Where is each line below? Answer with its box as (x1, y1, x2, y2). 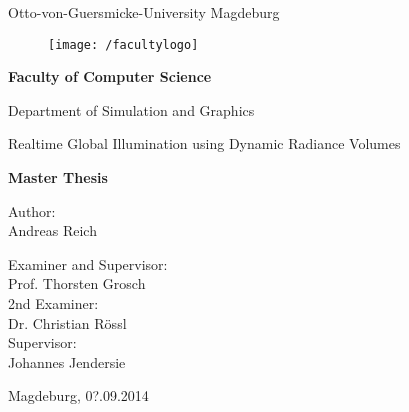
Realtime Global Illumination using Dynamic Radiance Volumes (8, 133, 401, 154)
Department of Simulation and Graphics (8, 99, 255, 120)
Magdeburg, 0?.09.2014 (8, 385, 149, 406)
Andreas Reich (8, 220, 97, 241)
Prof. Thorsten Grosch (8, 273, 146, 294)
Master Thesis (8, 167, 108, 188)
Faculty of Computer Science (8, 66, 212, 87)
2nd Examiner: (8, 293, 99, 313)
